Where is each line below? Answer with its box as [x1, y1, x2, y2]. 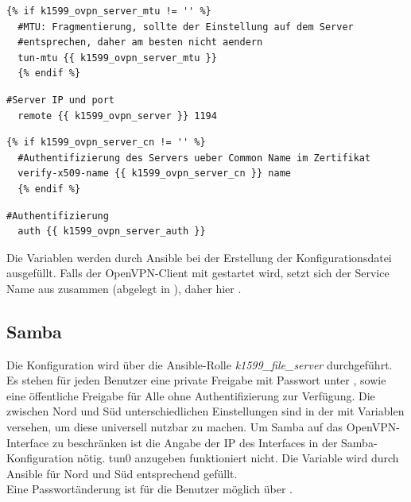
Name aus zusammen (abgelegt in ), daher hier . [6, 280, 242, 296]
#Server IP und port [6, 94, 115, 106]
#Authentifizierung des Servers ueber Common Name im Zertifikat [17, 152, 371, 164]
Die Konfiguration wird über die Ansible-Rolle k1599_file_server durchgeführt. [6, 356, 393, 373]
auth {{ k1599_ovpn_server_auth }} [17, 226, 206, 237]
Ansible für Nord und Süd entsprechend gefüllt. [6, 465, 238, 481]
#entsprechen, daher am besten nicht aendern [17, 37, 263, 48]
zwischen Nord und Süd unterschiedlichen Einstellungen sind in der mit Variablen [6, 403, 405, 419]
